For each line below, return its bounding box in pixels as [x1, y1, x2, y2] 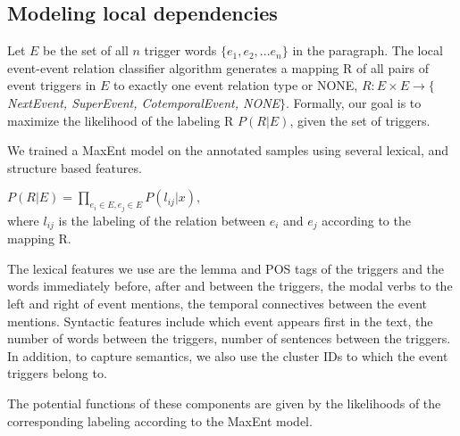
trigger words [144, 41, 217, 60]
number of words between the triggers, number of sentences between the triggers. [7, 329, 451, 348]
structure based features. [7, 158, 142, 177]
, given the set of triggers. [289, 111, 431, 129]
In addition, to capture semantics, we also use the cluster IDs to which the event [7, 346, 448, 365]
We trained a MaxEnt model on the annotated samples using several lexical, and [7, 141, 449, 160]
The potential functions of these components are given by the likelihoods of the [7, 394, 441, 412]
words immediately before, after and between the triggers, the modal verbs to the [7, 276, 453, 295]
